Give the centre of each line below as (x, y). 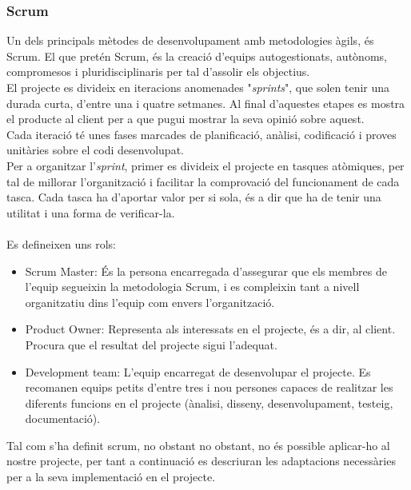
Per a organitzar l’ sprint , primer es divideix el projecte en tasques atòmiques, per (205, 165)
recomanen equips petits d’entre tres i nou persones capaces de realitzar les (209, 387)
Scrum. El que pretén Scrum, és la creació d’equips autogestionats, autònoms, (197, 56)
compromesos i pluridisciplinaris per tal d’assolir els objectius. (158, 72)
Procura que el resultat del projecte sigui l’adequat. (151, 344)
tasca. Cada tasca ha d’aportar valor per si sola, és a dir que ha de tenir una (194, 197)
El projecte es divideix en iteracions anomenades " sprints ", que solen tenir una (198, 87)
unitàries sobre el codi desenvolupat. (95, 150)
